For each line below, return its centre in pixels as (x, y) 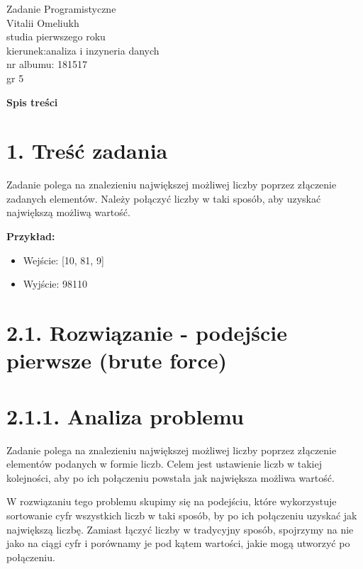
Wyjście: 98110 (55, 284)
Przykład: (31, 236)
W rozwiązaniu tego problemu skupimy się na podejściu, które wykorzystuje (172, 501)
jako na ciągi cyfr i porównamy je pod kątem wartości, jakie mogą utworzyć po (178, 543)
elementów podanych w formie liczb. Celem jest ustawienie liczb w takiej (164, 464)
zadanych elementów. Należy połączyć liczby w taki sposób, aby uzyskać (164, 198)
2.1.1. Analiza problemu (125, 416)
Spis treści (32, 102)
